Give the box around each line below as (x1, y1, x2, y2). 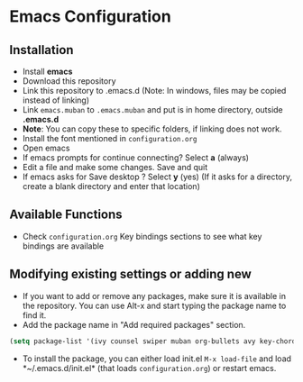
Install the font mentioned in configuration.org (22, 133, 197, 143)
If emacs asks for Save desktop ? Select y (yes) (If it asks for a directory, (22, 171, 293, 182)
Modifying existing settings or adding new (9, 267, 252, 282)
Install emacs (22, 66, 73, 77)
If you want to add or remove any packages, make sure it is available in (22, 290, 287, 301)
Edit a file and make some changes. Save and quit (22, 162, 208, 172)
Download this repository (22, 76, 116, 86)
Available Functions (9, 207, 124, 223)
